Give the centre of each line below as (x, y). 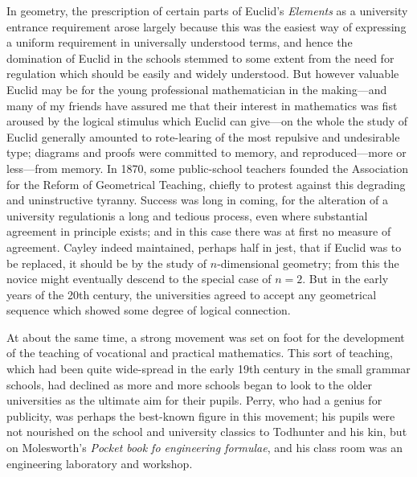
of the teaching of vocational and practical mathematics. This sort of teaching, (200, 353)
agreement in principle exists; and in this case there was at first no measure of (199, 231)
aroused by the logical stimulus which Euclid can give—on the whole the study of (207, 121)
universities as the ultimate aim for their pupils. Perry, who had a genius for (194, 400)
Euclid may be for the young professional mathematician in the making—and (197, 89)
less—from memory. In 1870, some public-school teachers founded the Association (207, 168)
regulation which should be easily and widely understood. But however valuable (203, 74)
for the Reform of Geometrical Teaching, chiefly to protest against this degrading (206, 184)
